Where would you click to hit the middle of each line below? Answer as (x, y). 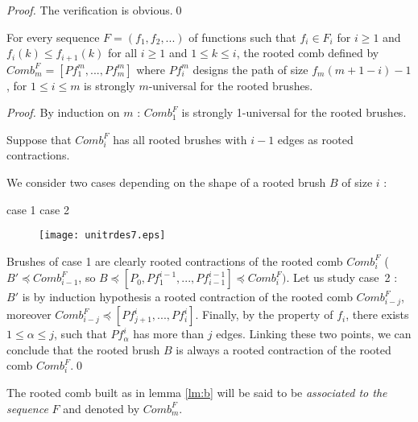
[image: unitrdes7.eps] (102, 236)
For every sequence (53, 37)
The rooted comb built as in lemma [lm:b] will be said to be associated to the (197, 392)
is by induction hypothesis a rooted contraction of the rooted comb (187, 297)
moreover (29, 314)
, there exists (377, 314)
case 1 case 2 (38, 209)
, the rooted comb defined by (308, 53)
